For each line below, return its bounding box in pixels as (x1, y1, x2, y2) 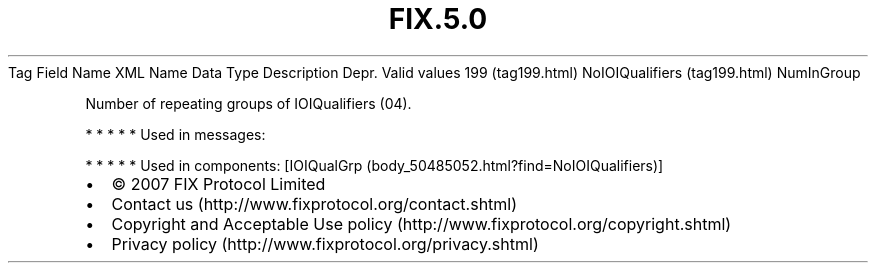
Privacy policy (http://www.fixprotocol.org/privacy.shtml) (111, 233, 539, 254)
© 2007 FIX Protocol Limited (111, 173, 326, 194)
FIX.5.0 (388, 2, 488, 36)
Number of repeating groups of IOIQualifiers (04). (85, 94, 412, 112)
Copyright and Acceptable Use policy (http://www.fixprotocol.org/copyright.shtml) (111, 213, 732, 234)
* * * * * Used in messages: (85, 125, 266, 143)
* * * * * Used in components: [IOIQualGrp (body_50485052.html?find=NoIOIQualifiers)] (85, 156, 664, 174)
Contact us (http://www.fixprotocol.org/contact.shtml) (111, 193, 518, 214)
